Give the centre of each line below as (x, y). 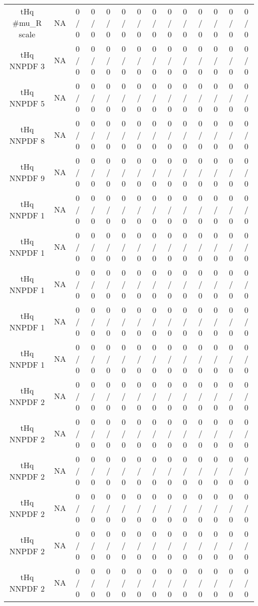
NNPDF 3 (27, 66)
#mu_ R (27, 23)
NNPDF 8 (27, 140)
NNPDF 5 (27, 103)
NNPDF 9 (27, 178)
